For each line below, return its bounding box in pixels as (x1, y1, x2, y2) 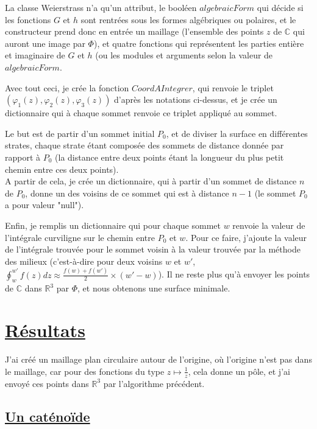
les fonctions (5, 13, 51, 26)
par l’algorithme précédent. (103, 377, 205, 389)
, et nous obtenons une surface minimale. (77, 282, 230, 295)
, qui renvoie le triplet (192, 81, 274, 94)
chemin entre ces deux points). (5, 162, 119, 175)
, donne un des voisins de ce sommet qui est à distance (25, 186, 229, 199)
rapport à (5, 150, 41, 163)
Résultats (5, 318, 85, 343)
